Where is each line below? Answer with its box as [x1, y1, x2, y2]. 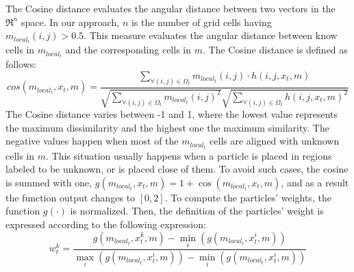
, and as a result [281, 175, 349, 189]
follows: [5, 57, 37, 71]
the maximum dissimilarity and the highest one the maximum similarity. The [5, 120, 329, 134]
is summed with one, [5, 175, 92, 189]
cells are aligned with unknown [210, 134, 340, 148]
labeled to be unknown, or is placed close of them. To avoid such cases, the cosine [5, 162, 349, 176]
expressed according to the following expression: [5, 217, 206, 231]
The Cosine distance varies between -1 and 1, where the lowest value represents [5, 107, 338, 121]
